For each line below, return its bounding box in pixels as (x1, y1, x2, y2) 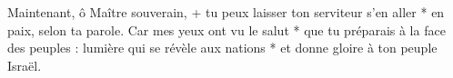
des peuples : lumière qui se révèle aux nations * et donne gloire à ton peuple (7, 38, 438, 57)
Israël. (7, 55, 42, 74)
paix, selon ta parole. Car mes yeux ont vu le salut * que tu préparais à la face (7, 20, 446, 39)
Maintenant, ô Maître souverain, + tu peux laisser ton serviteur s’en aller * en (7, 3, 445, 21)
